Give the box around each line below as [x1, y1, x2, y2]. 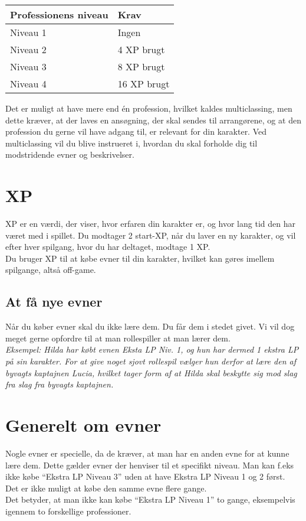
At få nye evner [5, 292, 103, 311]
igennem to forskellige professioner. [5, 504, 131, 517]
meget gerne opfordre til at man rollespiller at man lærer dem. [5, 331, 231, 344]
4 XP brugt [117, 43, 165, 56]
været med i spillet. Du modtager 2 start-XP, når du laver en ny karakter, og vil [5, 229, 296, 241]
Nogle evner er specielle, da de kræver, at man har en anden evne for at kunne [5, 447, 289, 459]
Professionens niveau [10, 8, 108, 21]
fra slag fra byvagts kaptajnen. [5, 378, 114, 390]
